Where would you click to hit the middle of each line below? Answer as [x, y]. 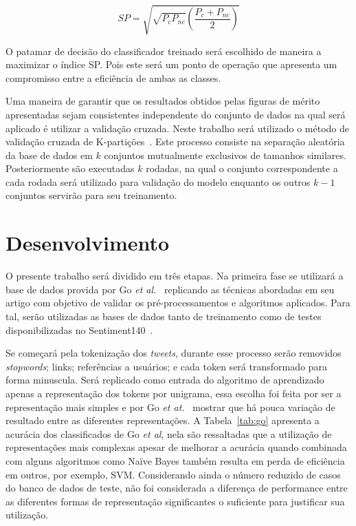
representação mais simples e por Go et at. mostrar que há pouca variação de [170, 407]
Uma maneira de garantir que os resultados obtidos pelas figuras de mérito [163, 101]
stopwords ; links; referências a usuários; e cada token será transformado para [166, 366]
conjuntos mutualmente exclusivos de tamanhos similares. [225, 155]
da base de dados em [49, 155]
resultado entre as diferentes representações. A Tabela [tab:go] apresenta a [163, 420]
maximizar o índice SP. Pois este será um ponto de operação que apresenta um [171, 64]
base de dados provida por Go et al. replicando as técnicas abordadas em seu [170, 289]
